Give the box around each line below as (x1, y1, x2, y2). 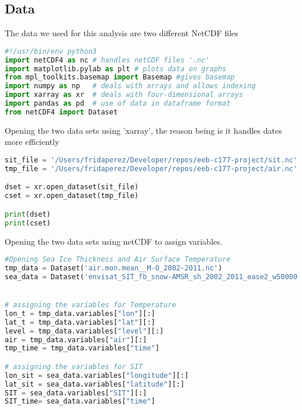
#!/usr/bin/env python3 (5, 47, 97, 55)
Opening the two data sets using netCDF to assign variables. (5, 235, 223, 247)
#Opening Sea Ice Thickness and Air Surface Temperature (5, 255, 231, 264)
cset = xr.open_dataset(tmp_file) (5, 192, 139, 200)
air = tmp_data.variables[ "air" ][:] (5, 335, 147, 344)
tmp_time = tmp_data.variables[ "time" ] (5, 344, 159, 353)
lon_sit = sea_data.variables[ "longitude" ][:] (5, 371, 189, 380)
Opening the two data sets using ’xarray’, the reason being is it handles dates (5, 124, 282, 136)
